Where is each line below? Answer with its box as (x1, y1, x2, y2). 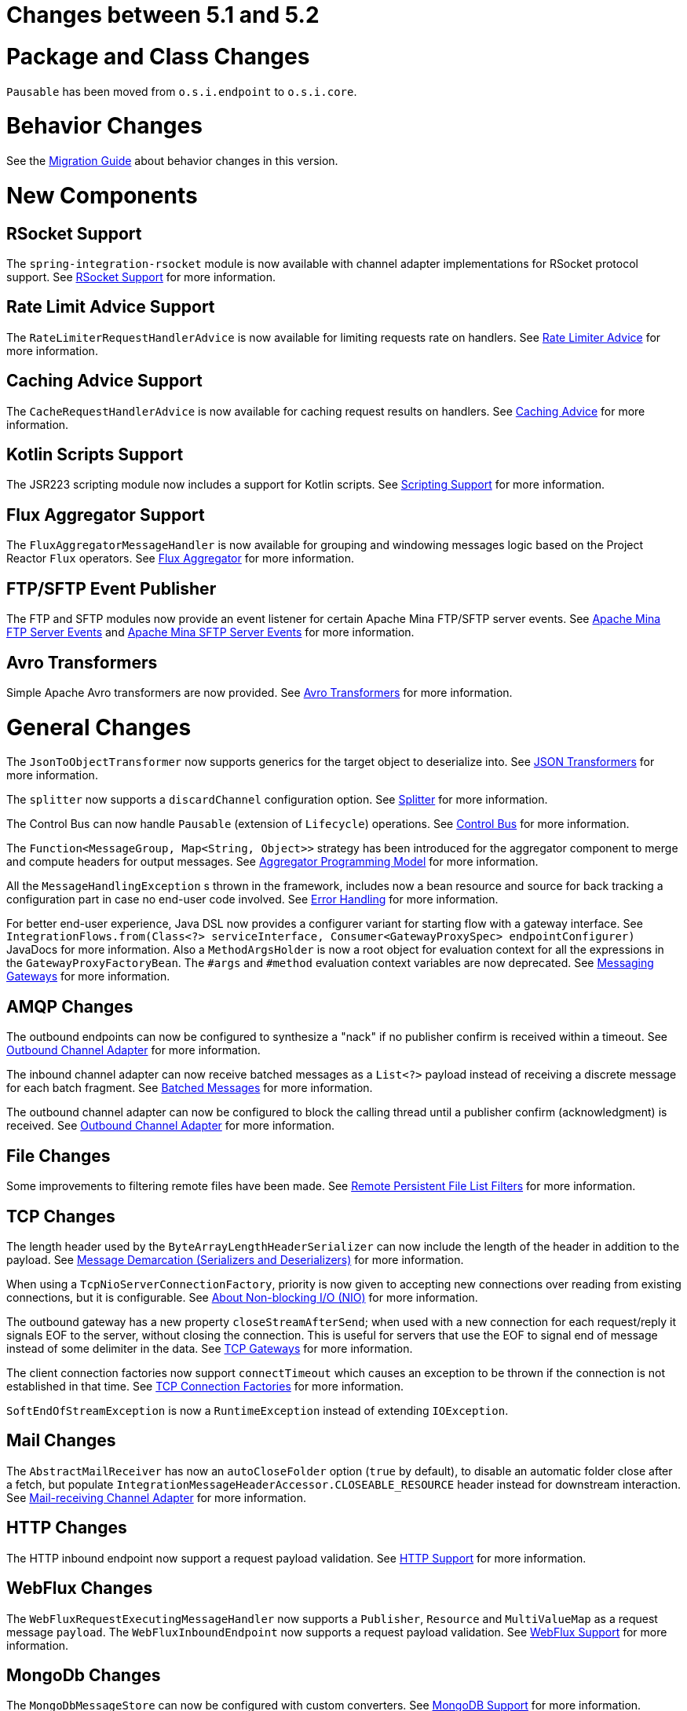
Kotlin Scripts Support (6, 445, 184, 465)
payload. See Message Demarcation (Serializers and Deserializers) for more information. (6, 1253, 464, 1267)
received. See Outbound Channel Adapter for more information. (6, 1119, 335, 1133)
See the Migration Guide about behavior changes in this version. (6, 154, 338, 167)
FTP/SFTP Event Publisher (6, 578, 217, 599)
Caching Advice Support (6, 371, 203, 391)
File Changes (6, 1145, 111, 1166)
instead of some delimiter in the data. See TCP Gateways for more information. (6, 1342, 413, 1356)
